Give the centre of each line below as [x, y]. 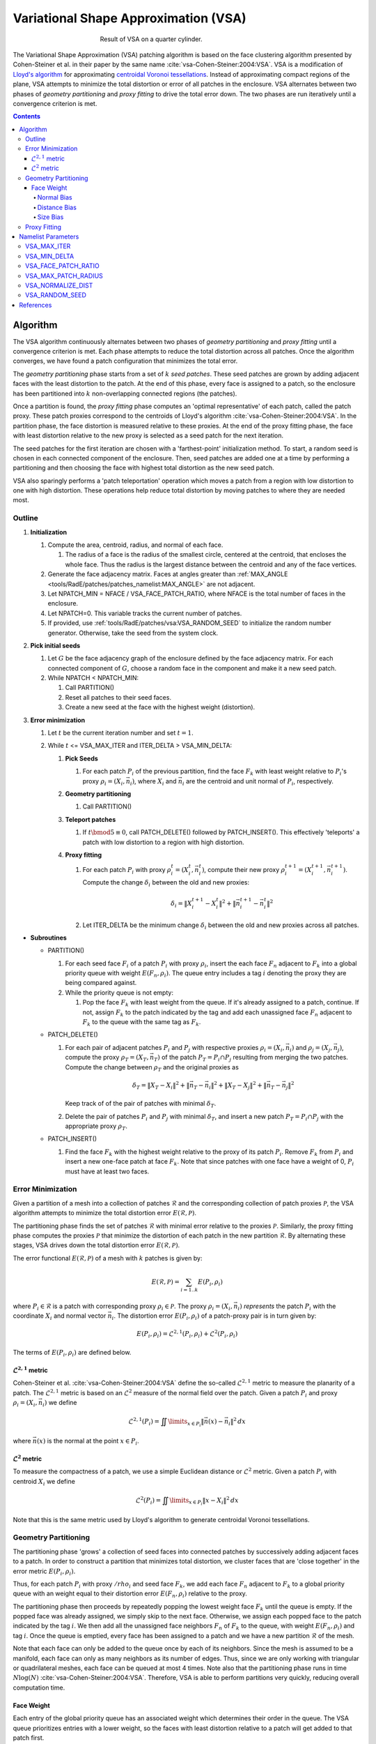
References [36, 305]
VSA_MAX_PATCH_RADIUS [64, 276]
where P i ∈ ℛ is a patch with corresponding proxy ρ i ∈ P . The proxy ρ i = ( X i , [123, 1307]
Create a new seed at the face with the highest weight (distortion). [160, 707]
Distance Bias [57, 207]
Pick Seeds [82, 758]
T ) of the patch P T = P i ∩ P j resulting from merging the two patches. [251, 1058]
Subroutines [49, 938]
